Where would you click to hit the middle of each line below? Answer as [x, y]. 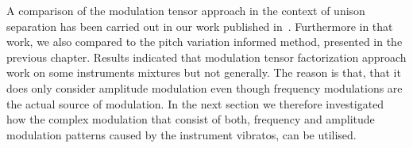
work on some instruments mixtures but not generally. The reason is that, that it [204, 72]
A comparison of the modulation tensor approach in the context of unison [186, 10]
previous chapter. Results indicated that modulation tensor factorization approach [206, 57]
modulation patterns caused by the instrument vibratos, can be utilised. [181, 134]
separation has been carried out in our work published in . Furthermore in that [200, 26]
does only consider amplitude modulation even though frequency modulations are [205, 87]
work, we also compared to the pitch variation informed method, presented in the [205, 42]
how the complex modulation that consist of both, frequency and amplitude [191, 119]
